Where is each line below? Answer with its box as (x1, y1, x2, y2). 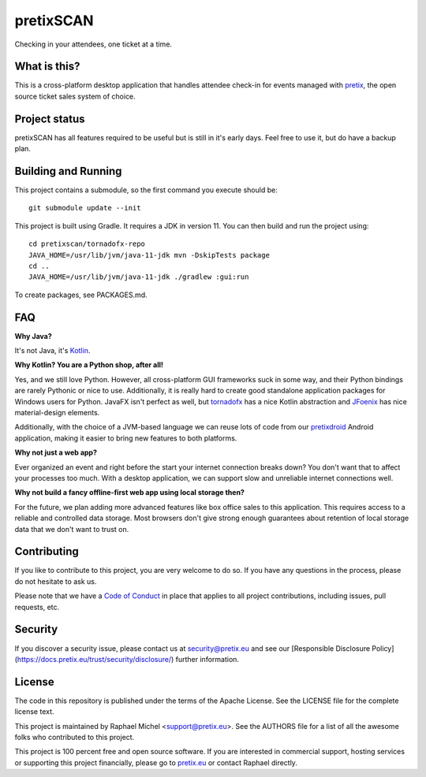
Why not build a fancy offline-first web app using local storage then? (14, 488, 245, 497)
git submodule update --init (28, 203, 141, 213)
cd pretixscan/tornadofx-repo (28, 240, 146, 248)
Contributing (14, 545, 79, 559)
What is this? (14, 60, 80, 73)
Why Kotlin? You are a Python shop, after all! (14, 360, 164, 370)
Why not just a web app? (14, 448, 98, 457)
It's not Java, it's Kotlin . (14, 346, 91, 355)
